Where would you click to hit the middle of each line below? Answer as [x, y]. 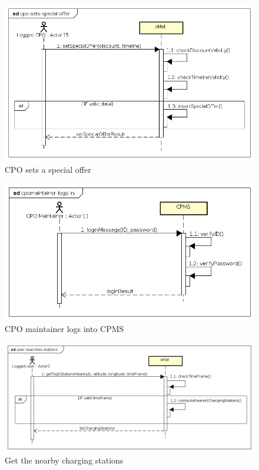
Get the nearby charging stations [64, 460]
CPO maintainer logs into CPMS [64, 328]
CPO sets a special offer [48, 169]
